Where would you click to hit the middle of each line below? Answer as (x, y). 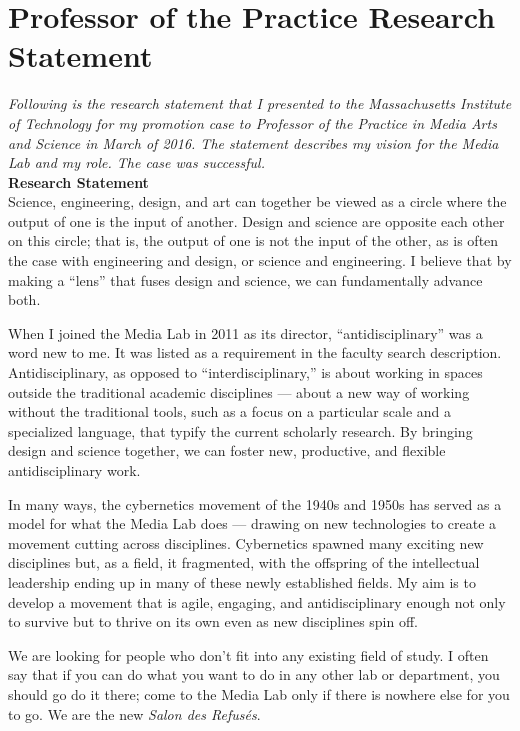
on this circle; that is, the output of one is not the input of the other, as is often (253, 240)
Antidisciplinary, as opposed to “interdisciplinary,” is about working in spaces (245, 372)
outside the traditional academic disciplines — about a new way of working (239, 391)
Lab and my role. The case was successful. (136, 162)
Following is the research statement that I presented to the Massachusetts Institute (260, 103)
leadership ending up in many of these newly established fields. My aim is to (242, 581)
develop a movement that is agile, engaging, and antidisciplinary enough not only (257, 601)
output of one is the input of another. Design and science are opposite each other (256, 220)
